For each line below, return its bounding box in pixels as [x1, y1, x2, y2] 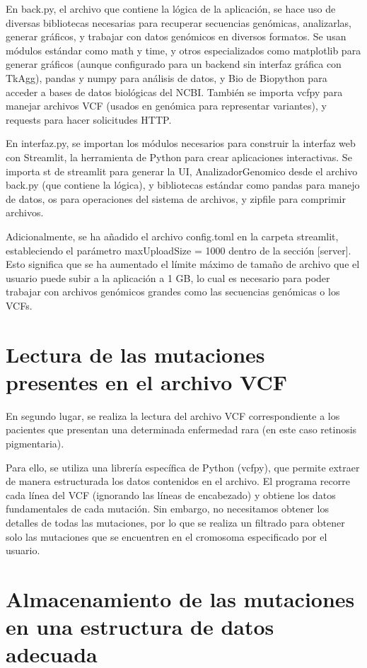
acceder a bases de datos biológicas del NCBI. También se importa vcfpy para [6, 84, 343, 99]
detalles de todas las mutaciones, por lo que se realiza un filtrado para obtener [6, 515, 345, 529]
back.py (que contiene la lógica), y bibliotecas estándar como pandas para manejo [6, 177, 360, 192]
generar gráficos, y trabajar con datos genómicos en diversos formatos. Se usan [6, 29, 346, 44]
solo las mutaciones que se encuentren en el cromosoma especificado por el [6, 529, 327, 544]
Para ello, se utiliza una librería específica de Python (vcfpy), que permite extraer [6, 459, 360, 474]
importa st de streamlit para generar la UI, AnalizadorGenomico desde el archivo [6, 163, 358, 178]
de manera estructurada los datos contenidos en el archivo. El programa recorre [6, 474, 350, 488]
